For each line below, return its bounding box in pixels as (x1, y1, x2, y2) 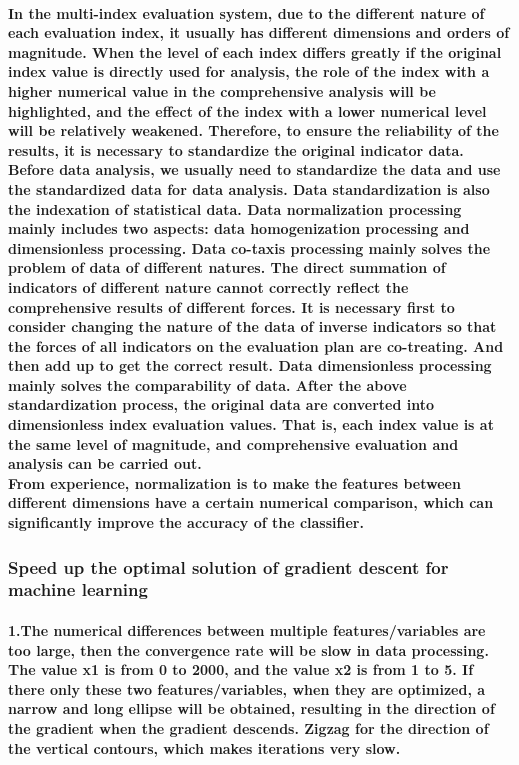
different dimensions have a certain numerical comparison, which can (8, 492, 494, 513)
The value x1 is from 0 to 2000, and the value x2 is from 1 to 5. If (8, 659, 474, 680)
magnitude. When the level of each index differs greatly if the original (8, 41, 502, 62)
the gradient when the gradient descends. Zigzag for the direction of (8, 717, 489, 738)
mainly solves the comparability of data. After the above (8, 374, 407, 395)
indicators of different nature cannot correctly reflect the (8, 276, 409, 297)
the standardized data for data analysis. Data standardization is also (8, 178, 490, 199)
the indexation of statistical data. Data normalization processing (8, 198, 462, 219)
